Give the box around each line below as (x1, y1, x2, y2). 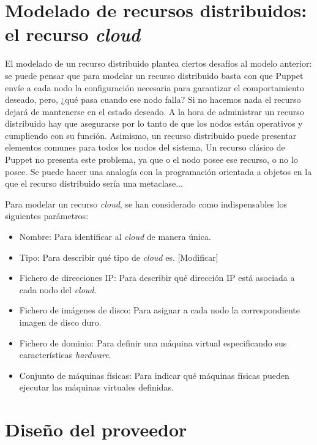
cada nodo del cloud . (19, 283, 97, 296)
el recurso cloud (5, 21, 141, 47)
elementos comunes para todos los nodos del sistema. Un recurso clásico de (5, 141, 285, 154)
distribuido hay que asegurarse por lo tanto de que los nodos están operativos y (5, 117, 303, 130)
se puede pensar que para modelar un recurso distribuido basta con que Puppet (5, 69, 304, 81)
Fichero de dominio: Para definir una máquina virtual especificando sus (19, 336, 287, 349)
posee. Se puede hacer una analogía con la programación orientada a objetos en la (5, 165, 312, 178)
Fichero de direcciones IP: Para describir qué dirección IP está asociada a (19, 271, 295, 284)
